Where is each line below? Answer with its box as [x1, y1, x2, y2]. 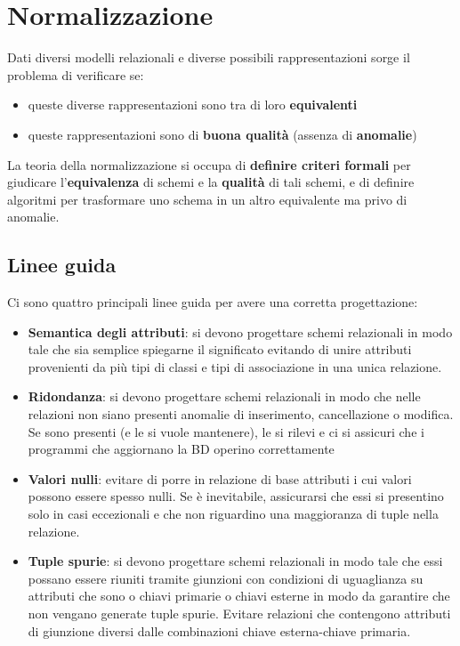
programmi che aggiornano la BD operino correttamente [28, 440, 335, 458]
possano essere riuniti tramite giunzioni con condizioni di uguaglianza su [28, 569, 424, 587]
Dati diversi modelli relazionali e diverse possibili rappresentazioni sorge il [7, 48, 410, 67]
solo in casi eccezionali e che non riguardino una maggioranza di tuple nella [28, 505, 439, 523]
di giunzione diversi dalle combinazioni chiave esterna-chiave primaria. [28, 621, 411, 640]
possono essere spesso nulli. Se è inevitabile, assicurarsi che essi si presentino [28, 487, 444, 505]
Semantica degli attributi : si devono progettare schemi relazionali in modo [28, 322, 453, 341]
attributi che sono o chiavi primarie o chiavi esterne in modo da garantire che [28, 586, 450, 605]
